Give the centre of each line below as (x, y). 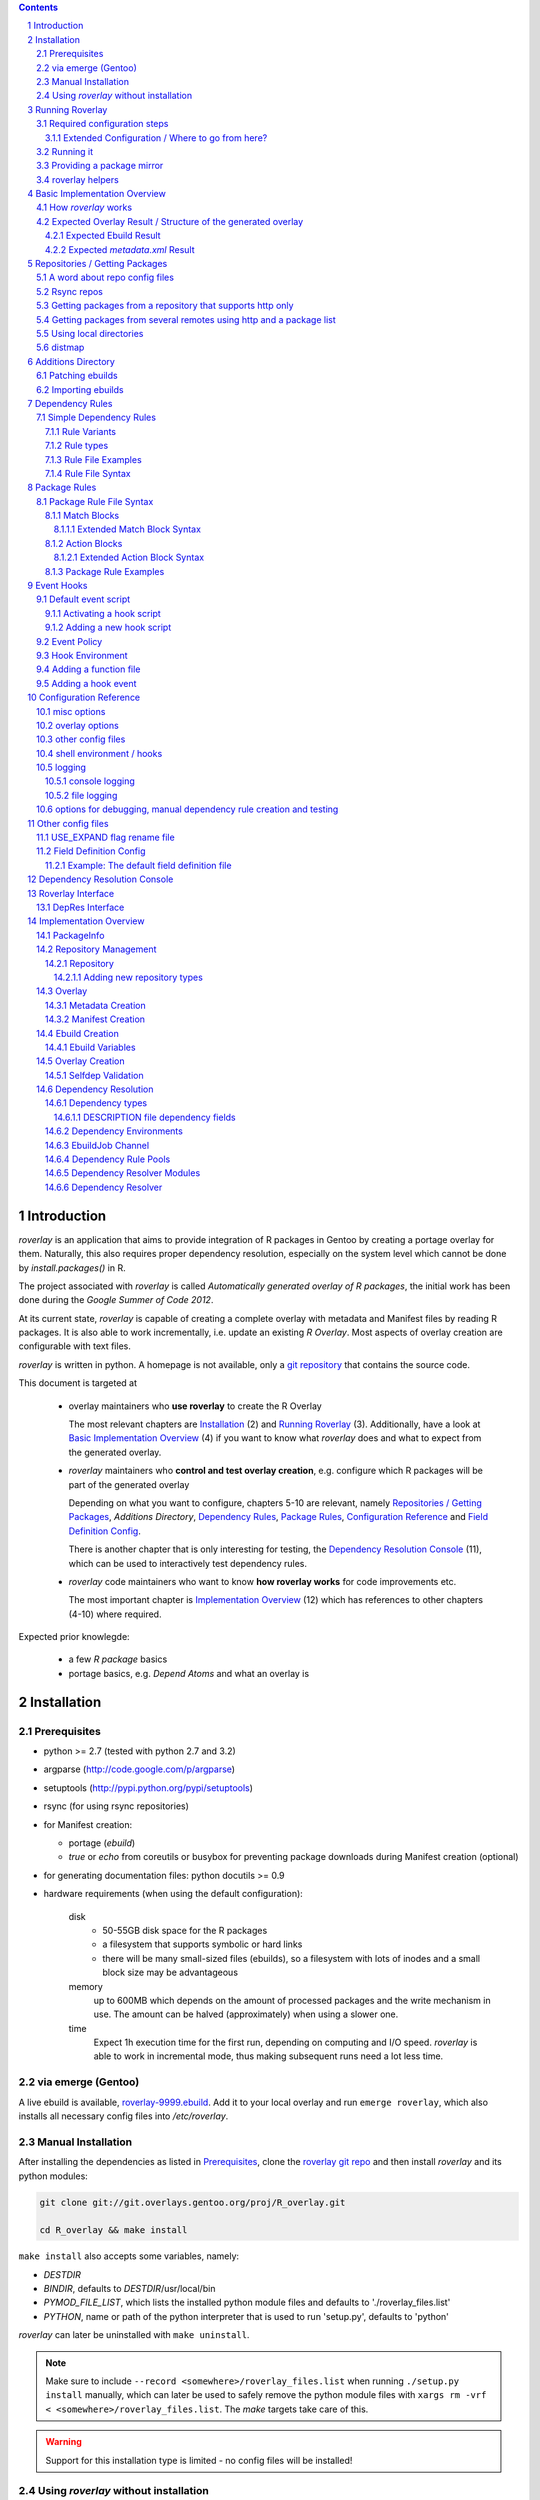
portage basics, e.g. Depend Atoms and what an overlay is (189, 1673)
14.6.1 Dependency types (96, 1103)
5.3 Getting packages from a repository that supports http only (165, 306)
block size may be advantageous (170, 1972)
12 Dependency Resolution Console (100, 879)
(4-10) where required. (115, 1614)
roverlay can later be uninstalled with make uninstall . (134, 2335)
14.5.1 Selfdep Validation (94, 1075)
